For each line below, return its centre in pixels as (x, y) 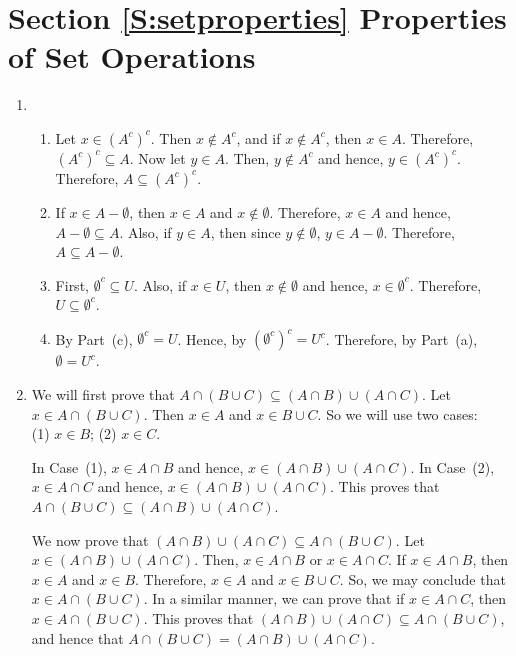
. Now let (157, 157)
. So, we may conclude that (422, 578)
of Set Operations (132, 56)
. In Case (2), (452, 466)
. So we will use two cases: (397, 413)
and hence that (77, 637)
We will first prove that (103, 393)
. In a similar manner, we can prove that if (274, 598)
